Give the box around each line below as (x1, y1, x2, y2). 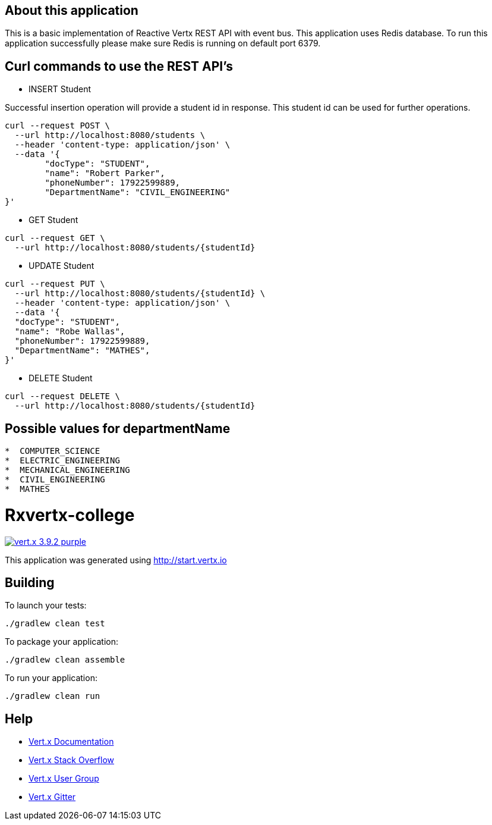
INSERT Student (29, 84, 92, 95)
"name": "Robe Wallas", (14, 327, 125, 337)
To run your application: (5, 673, 97, 683)
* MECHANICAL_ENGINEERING (5, 465, 130, 475)
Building (5, 575, 55, 591)
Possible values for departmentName (5, 421, 231, 436)
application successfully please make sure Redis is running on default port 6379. (5, 38, 321, 49)
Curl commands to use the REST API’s (5, 58, 234, 74)
